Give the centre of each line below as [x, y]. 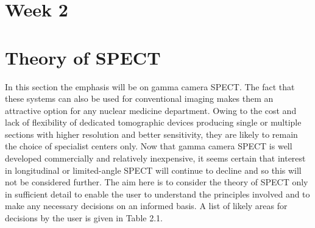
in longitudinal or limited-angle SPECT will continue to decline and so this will [153, 170]
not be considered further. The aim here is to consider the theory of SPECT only [157, 182]
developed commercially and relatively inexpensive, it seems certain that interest [155, 158]
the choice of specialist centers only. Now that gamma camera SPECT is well [149, 146]
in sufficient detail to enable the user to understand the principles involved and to [157, 194]
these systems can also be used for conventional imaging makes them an [139, 98]
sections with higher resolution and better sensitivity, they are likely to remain [151, 134]
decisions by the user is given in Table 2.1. [84, 218]
